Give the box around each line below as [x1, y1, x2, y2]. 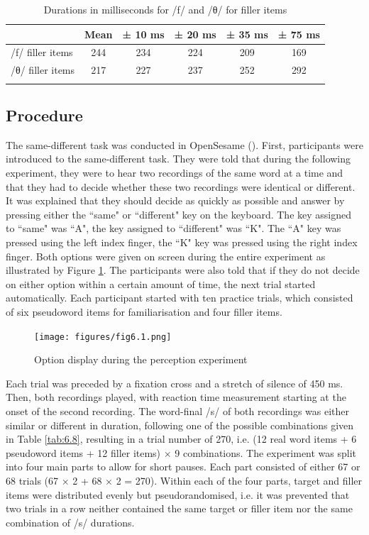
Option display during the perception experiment [34, 352, 248, 367]
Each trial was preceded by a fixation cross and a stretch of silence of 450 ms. [6, 375, 343, 390]
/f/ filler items [11, 45, 73, 60]
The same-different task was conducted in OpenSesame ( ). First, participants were [6, 137, 363, 152]
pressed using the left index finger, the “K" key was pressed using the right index [6, 234, 358, 249]
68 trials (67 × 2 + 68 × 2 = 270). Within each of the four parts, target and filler [6, 473, 363, 487]
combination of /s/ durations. [6, 514, 135, 529]
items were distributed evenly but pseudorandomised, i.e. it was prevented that [6, 487, 350, 502]
